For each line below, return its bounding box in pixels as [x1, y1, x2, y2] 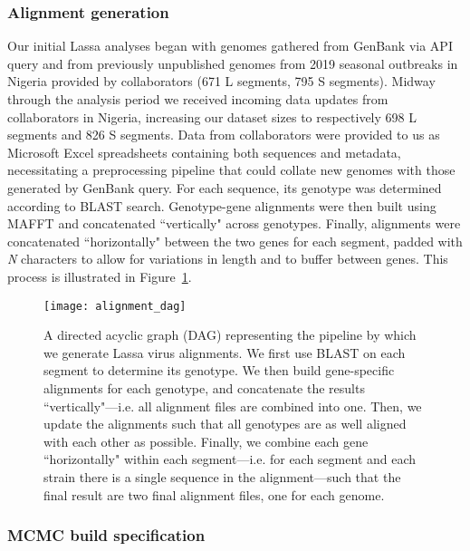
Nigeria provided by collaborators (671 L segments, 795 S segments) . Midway [7, 72, 436, 91]
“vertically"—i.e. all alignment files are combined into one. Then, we [43, 396, 422, 415]
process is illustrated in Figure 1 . [7, 266, 192, 285]
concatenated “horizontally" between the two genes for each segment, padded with [7, 231, 463, 250]
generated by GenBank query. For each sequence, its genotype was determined [7, 178, 442, 197]
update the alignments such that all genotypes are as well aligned [43, 414, 407, 433]
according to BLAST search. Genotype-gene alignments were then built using [7, 196, 436, 215]
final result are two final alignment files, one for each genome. [43, 485, 385, 504]
